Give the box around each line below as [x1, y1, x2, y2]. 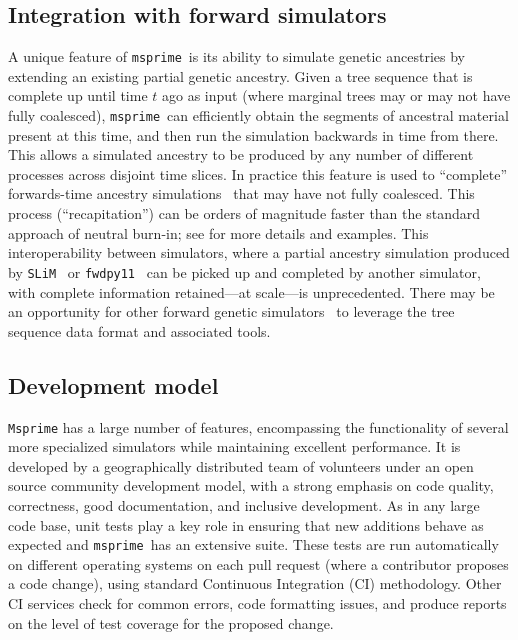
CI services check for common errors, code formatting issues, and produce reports [8, 592, 507, 613]
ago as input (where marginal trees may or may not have [162, 85, 511, 106]
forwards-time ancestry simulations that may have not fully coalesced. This [8, 183, 475, 204]
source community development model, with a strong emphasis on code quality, [8, 475, 494, 496]
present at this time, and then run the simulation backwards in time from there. [8, 124, 499, 145]
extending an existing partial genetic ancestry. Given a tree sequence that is [8, 65, 473, 86]
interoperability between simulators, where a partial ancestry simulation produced [8, 242, 510, 263]
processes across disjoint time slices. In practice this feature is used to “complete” [8, 163, 508, 184]
